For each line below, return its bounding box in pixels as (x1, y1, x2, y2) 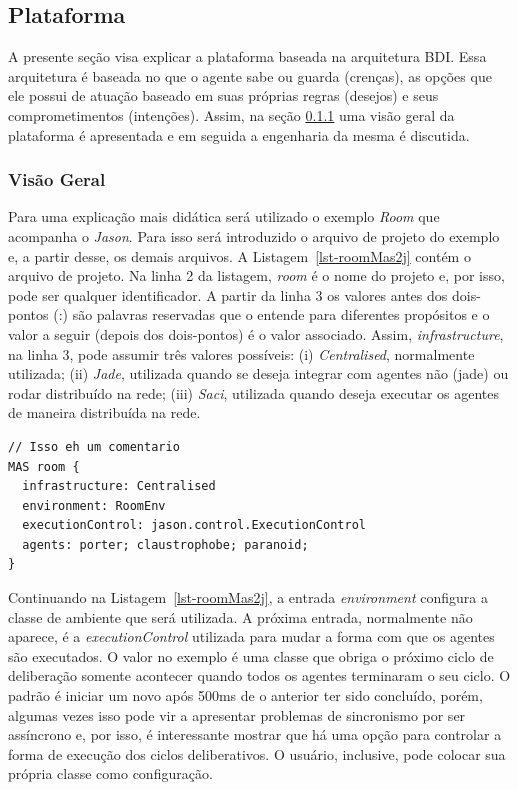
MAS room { (8, 459, 80, 474)
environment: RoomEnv (22, 498, 166, 513)
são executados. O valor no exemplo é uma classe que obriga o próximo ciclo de (8, 645, 494, 666)
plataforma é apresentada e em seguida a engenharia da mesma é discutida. (8, 124, 470, 145)
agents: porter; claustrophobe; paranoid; (22, 537, 309, 552)
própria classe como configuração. (8, 763, 213, 784)
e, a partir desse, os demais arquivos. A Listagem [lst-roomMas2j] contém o (8, 245, 471, 266)
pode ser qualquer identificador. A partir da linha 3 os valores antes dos (8, 284, 448, 305)
